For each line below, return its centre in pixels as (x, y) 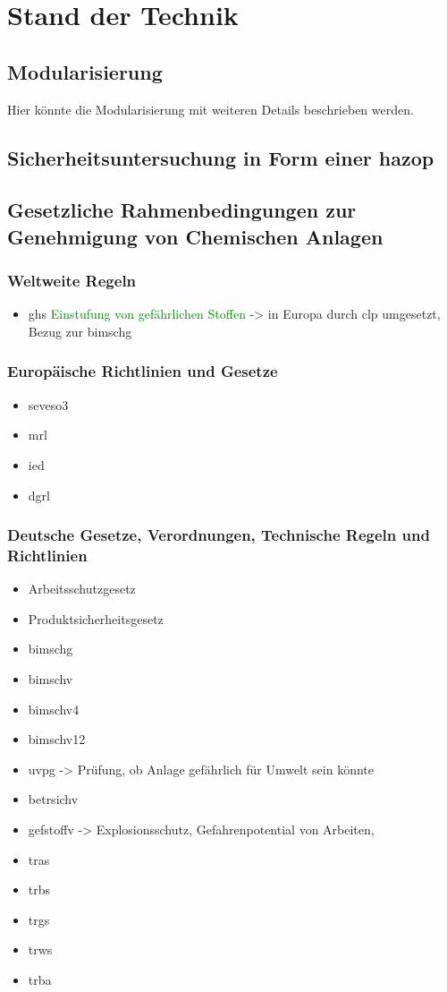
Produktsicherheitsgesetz (96, 618)
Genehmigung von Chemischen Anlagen (195, 236)
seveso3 (48, 404)
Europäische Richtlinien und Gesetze (143, 371)
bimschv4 (54, 709)
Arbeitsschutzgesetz (82, 589)
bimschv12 (57, 739)
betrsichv (53, 799)
